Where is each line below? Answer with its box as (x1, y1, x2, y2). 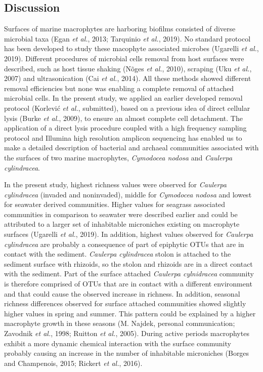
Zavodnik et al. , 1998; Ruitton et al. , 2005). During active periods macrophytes (4, 328, 249, 339)
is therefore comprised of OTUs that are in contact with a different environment (4, 278, 252, 289)
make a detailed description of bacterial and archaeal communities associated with (4, 142, 259, 153)
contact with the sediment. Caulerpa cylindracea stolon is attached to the (4, 249, 231, 259)
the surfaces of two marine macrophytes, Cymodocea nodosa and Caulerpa (4, 152, 233, 162)
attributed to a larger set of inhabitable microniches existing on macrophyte (4, 219, 240, 229)
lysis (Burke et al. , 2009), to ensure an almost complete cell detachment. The (4, 112, 243, 123)
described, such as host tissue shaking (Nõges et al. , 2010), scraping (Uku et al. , (4, 63, 252, 73)
